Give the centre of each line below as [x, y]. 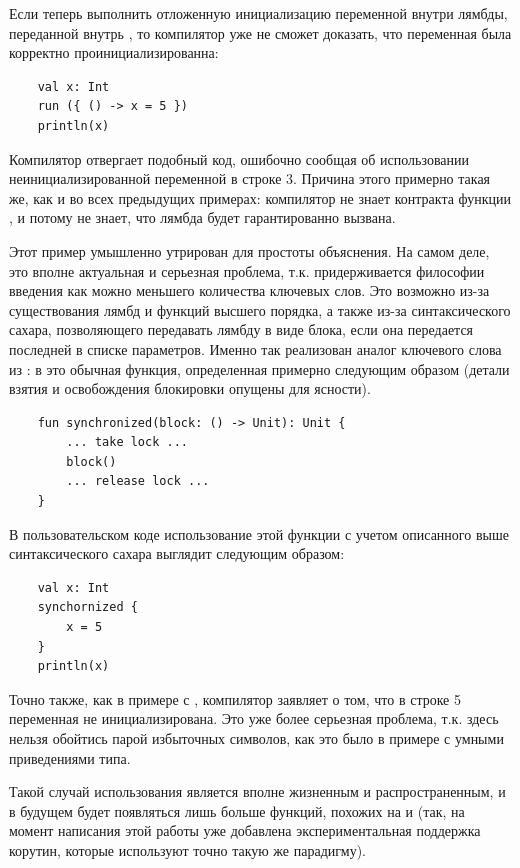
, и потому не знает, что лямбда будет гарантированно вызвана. [202, 217]
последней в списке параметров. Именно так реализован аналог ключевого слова [255, 348]
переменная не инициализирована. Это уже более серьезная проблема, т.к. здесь [254, 718]
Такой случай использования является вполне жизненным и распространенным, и [257, 791]
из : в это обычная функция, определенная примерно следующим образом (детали [259, 368]
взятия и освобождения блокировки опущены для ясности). [190, 388]
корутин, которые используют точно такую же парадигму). [188, 849]
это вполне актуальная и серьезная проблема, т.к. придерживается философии [247, 270]
